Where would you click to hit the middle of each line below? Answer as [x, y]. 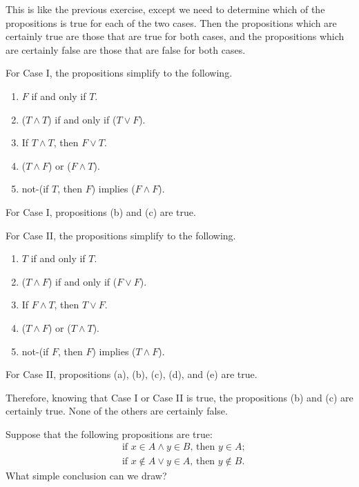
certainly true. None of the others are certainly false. [117, 411]
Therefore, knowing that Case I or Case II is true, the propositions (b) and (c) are [179, 397]
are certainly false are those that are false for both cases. [126, 49]
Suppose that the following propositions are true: [109, 434]
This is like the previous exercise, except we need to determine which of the [165, 9]
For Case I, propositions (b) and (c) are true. [101, 211]
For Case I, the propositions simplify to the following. [119, 73]
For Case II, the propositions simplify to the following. [121, 235]
